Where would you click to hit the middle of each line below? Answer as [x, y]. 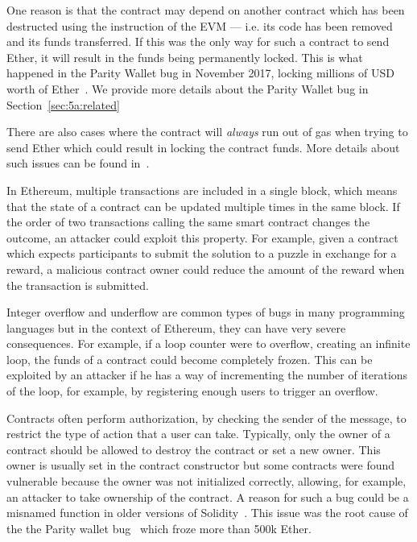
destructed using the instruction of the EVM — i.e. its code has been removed [200, 25]
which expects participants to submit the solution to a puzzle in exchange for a [202, 253]
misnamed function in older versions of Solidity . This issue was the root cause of [207, 513]
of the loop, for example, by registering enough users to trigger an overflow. [192, 391]
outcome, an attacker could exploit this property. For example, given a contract [202, 237]
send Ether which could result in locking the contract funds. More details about [203, 147]
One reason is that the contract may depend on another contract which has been [206, 10]
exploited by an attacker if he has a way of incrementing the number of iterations [207, 375]
